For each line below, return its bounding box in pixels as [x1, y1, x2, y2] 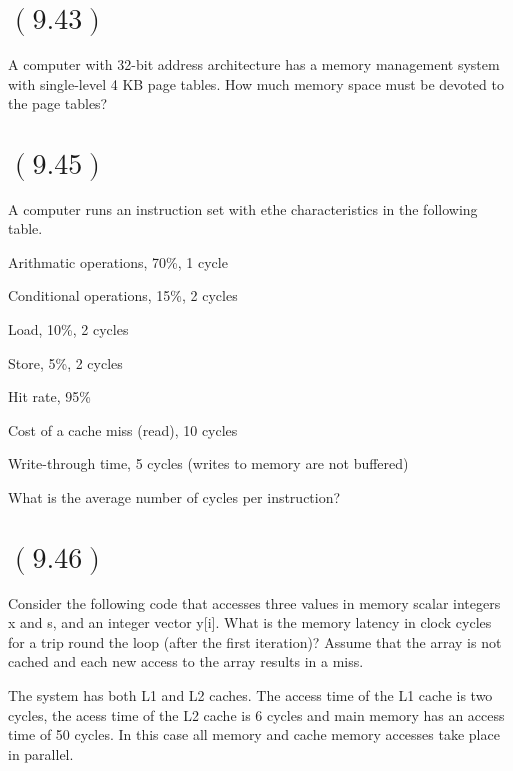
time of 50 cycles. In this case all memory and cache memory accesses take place [8, 724, 500, 745]
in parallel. [8, 743, 74, 764]
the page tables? [8, 93, 108, 114]
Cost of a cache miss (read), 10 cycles [8, 419, 238, 440]
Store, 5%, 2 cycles [8, 352, 123, 373]
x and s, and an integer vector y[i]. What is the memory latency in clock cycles [8, 612, 492, 633]
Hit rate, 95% [8, 386, 91, 407]
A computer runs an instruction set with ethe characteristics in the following [8, 198, 478, 219]
